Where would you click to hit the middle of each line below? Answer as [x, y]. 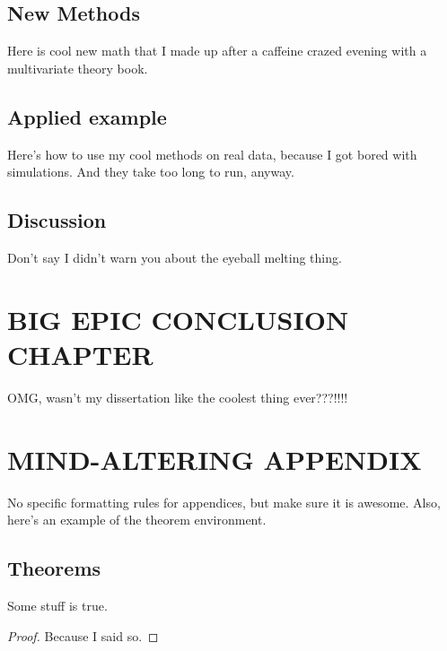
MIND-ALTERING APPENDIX [215, 459]
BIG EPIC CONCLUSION [178, 319]
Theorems [54, 568]
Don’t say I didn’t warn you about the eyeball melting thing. [175, 257]
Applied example [87, 116]
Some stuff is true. [57, 605]
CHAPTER [80, 354]
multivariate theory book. [78, 68]
